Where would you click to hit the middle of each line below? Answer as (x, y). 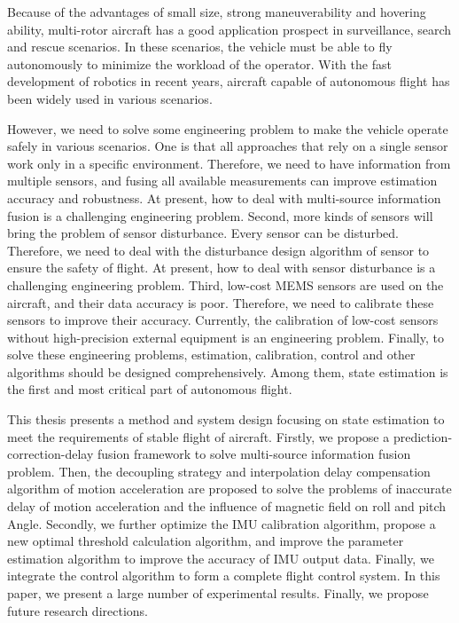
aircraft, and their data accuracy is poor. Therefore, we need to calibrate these (221, 302)
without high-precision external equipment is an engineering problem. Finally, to (226, 337)
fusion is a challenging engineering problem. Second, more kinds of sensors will (220, 215)
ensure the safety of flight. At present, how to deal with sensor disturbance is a (222, 268)
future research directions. (78, 610)
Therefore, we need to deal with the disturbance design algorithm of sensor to (218, 250)
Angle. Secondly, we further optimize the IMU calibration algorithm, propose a (222, 523)
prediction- (423, 436)
